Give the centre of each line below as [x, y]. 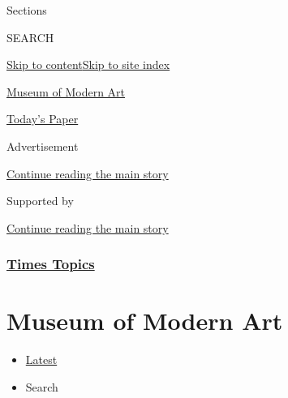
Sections [27, 10]
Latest [41, 359]
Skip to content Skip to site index [88, 64]
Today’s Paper [43, 119]
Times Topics [51, 264]
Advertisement [43, 146]
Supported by [40, 201]
